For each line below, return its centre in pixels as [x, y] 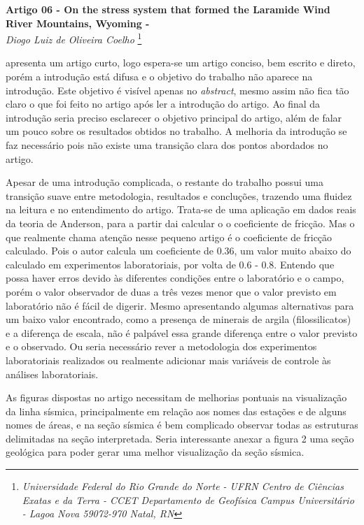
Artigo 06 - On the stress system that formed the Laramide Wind [168, 9]
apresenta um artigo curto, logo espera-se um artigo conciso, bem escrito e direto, [181, 63]
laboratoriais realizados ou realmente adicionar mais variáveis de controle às [168, 360]
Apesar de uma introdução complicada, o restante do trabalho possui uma [164, 182]
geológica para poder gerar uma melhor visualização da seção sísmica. [155, 452]
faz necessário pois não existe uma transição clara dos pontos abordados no [167, 145]
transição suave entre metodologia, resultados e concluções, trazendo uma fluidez [179, 195]
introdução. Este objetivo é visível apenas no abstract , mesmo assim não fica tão [177, 90]
